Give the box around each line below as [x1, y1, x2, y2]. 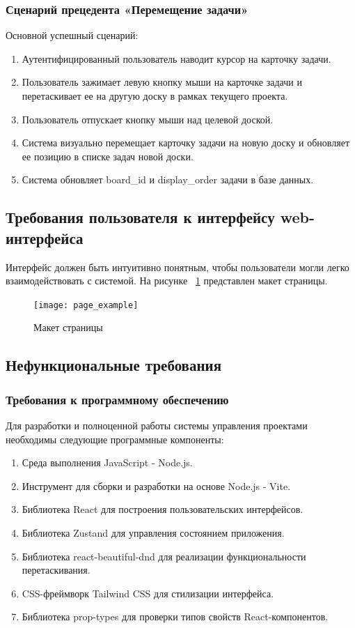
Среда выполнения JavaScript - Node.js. [22, 455, 193, 470]
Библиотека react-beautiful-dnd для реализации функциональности [22, 549, 306, 563]
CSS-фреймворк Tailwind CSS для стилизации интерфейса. [22, 585, 274, 600]
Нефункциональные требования [6, 354, 222, 376]
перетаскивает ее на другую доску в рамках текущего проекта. [22, 89, 288, 102]
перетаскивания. [22, 562, 90, 577]
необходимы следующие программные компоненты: [6, 431, 224, 446]
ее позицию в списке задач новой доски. [22, 148, 194, 163]
